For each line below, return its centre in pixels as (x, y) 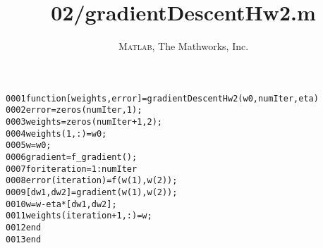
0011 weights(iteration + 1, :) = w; (79, 216)
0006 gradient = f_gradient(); (72, 157)
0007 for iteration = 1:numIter (72, 169)
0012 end (24, 227)
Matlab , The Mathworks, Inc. (183, 46)
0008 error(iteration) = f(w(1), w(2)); (92, 181)
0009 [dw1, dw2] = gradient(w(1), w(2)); (92, 192)
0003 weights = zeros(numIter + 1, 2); (84, 122)
